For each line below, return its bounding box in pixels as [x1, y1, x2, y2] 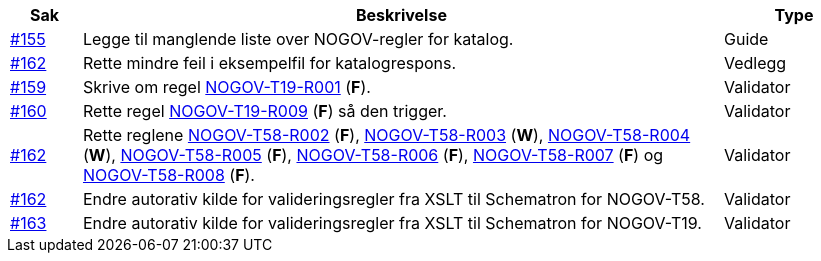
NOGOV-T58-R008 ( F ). [82, 165, 255, 185]
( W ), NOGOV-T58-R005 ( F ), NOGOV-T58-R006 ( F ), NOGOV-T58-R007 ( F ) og [82, 145, 664, 165]
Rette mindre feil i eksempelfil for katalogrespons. [82, 53, 457, 73]
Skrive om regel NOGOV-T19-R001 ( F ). [82, 77, 371, 97]
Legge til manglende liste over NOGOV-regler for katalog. [82, 29, 514, 49]
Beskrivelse [356, 5, 447, 25]
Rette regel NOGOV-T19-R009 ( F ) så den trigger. [82, 101, 447, 121]
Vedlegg [723, 53, 787, 73]
